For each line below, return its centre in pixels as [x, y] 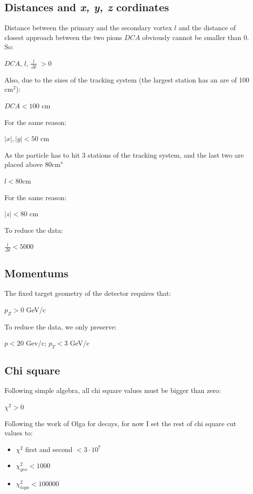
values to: [19, 433]
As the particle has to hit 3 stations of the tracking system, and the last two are [124, 154]
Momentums [37, 273]
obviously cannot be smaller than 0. [195, 37]
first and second [49, 449]
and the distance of [207, 28]
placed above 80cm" [34, 164]
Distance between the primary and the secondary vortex [88, 28]
